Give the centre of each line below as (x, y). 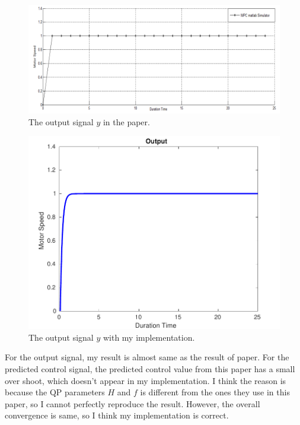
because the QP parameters (55, 392)
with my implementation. (149, 337)
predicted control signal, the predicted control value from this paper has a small (150, 369)
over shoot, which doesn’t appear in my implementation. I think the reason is (146, 380)
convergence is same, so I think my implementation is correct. (117, 415)
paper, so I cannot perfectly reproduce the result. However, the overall (133, 403)
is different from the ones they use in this (215, 392)
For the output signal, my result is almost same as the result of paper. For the (147, 357)
